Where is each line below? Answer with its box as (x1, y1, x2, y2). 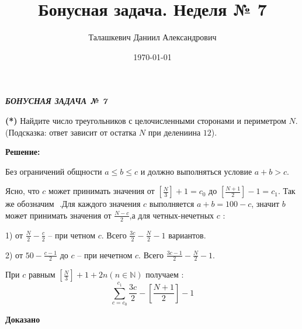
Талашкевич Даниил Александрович (88, 31, 217, 43)
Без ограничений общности (5, 165, 102, 177)
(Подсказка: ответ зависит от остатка (5, 126, 137, 138)
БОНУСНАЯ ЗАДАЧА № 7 (5, 95, 107, 107)
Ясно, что (5, 185, 40, 197)
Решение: (5, 146, 40, 158)
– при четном (48, 228, 96, 241)
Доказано (5, 313, 40, 325)
